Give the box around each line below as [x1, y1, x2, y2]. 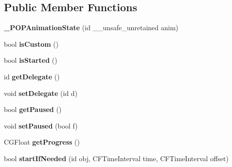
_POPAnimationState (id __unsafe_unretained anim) [4, 22, 178, 33]
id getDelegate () [4, 71, 60, 81]
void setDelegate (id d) [4, 88, 78, 98]
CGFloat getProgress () [4, 137, 80, 147]
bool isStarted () [4, 55, 57, 65]
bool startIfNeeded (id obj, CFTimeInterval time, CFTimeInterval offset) [4, 153, 229, 163]
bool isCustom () [4, 38, 59, 49]
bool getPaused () [4, 104, 62, 114]
